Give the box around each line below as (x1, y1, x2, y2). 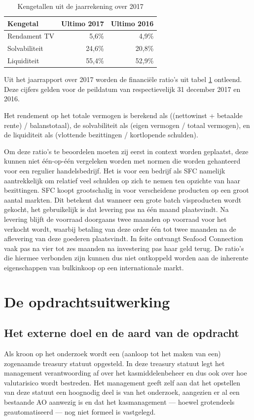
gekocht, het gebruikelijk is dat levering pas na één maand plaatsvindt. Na (4, 204, 229, 214)
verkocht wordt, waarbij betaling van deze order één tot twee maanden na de (4, 223, 236, 234)
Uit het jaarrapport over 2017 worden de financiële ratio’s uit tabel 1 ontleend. (4, 74, 242, 84)
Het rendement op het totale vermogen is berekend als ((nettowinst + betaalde (4, 110, 243, 120)
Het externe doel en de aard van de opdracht (4, 325, 239, 340)
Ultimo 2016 (110, 18, 154, 28)
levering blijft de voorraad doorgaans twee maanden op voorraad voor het (4, 213, 227, 224)
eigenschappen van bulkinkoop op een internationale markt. (4, 262, 184, 272)
